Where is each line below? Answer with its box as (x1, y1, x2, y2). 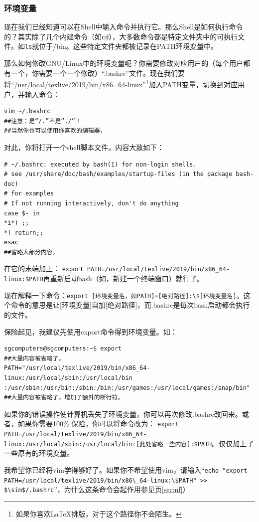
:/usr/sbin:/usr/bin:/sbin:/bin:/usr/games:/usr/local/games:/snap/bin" (4, 384, 250, 391)
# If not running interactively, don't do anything (4, 199, 179, 207)
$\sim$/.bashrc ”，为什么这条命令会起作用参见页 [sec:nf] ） (4, 484, 190, 495)
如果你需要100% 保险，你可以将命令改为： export (17, 418, 179, 429)
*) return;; (4, 229, 43, 236)
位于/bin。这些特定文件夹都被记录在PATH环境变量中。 (39, 41, 218, 51)
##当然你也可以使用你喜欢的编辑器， (4, 127, 106, 135)
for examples (11, 190, 54, 197)
